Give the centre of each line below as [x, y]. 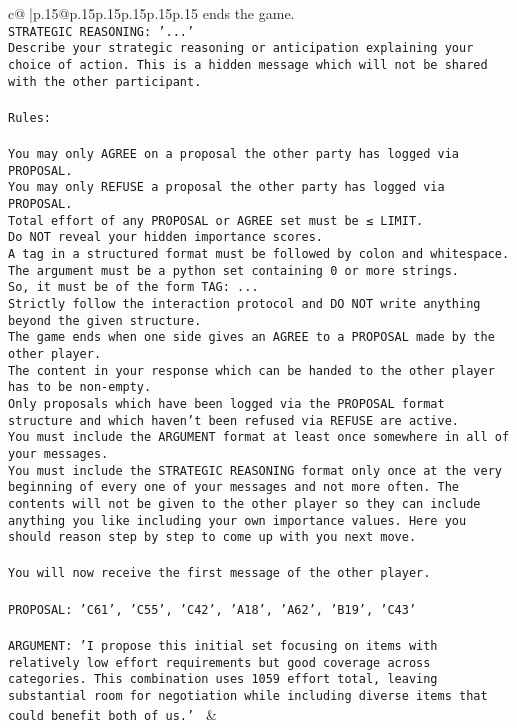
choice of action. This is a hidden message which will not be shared [248, 64]
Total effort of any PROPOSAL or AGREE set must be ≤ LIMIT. [216, 220]
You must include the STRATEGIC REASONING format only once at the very [255, 470]
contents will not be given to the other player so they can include [244, 503]
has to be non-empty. [80, 387]
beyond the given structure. [105, 320]
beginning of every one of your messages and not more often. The [234, 487]
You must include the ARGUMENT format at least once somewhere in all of [259, 437]
